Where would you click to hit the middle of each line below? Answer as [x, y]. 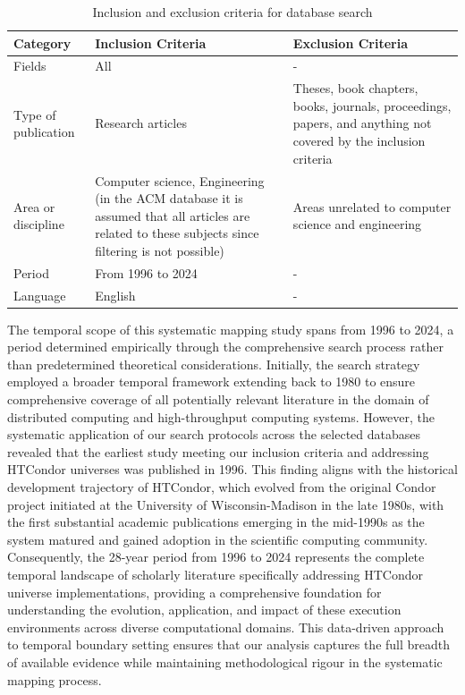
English [115, 295]
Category [42, 42]
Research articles [141, 123]
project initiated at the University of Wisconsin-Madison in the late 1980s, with [226, 504]
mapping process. [55, 679]
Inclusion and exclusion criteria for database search [232, 12]
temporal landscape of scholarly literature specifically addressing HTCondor [215, 574]
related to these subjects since [177, 233]
